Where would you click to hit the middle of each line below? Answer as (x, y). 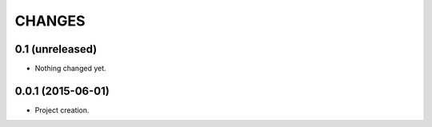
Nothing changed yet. (71, 69)
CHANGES (50, 21)
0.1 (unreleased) (56, 49)
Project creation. (62, 110)
